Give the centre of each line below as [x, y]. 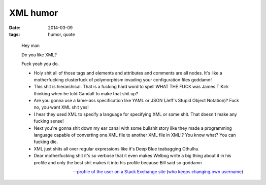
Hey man [31, 46]
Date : [15, 28]
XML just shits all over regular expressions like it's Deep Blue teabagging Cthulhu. [116, 148]
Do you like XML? [39, 55]
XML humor [34, 13]
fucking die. [46, 142]
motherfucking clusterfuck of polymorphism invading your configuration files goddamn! [123, 79]
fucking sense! [49, 121]
